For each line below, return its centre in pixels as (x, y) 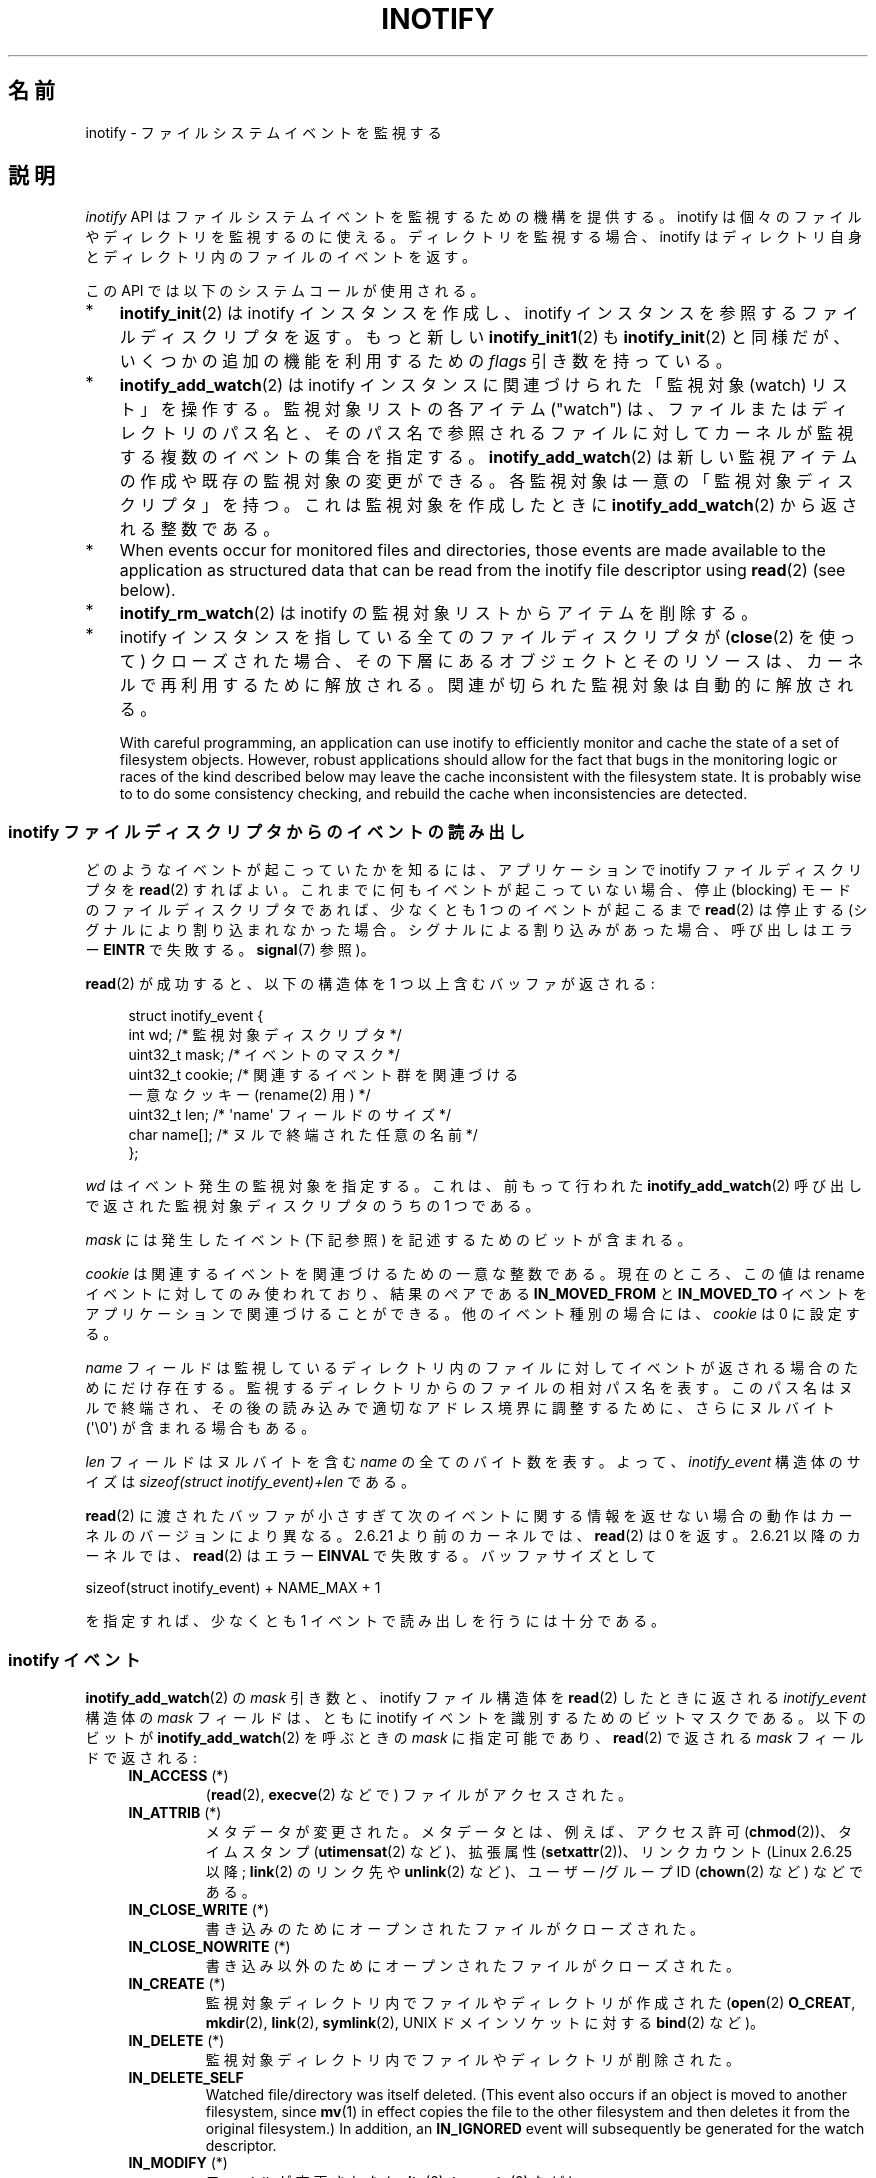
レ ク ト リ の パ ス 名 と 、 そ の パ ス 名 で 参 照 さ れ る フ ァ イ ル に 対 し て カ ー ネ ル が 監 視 (486, 433)
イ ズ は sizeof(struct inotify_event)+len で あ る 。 (250, 1482)
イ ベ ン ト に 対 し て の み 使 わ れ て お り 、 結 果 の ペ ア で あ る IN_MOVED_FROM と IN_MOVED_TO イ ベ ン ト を (476, 1294)
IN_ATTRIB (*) (175, 1812)
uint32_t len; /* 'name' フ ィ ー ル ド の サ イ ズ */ (290, 1115)
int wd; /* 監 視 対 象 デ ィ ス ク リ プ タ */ (265, 1035)
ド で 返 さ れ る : (141, 1757)
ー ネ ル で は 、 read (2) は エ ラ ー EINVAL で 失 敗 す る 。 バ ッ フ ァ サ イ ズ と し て (371, 1556)
